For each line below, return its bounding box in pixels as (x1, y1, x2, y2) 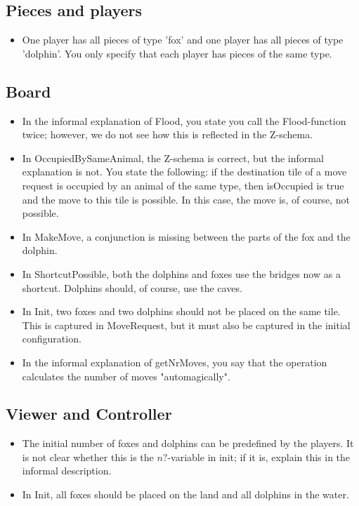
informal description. (22, 463, 112, 478)
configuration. (22, 331, 81, 346)
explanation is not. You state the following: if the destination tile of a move (22, 164, 347, 179)
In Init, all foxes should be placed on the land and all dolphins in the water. (22, 487, 349, 502)
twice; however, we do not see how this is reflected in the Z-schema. (22, 127, 313, 142)
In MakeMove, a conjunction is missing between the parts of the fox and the (22, 229, 351, 244)
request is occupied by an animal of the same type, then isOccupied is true (22, 178, 344, 192)
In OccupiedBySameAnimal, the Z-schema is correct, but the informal (22, 150, 324, 165)
